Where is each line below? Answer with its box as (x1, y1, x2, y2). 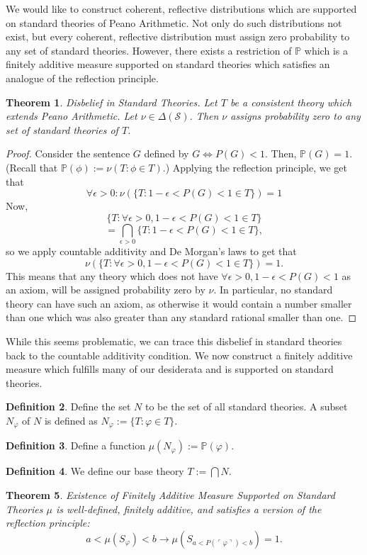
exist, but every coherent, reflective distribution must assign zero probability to (6, 29, 350, 44)
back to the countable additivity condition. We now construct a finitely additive (6, 347, 353, 362)
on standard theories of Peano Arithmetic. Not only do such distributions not (6, 15, 342, 30)
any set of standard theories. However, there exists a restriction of (6, 43, 292, 57)
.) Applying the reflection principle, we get (162, 159, 348, 174)
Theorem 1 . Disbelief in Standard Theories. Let (6, 94, 218, 109)
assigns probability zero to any (230, 108, 361, 123)
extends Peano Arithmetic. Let (6, 108, 137, 123)
